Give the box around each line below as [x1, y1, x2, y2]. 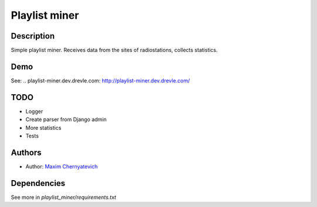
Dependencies [11, 178, 66, 188]
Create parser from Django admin [25, 116, 107, 123]
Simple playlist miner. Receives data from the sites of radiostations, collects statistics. [11, 47, 218, 54]
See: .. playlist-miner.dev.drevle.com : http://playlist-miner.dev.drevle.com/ [11, 77, 190, 84]
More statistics [25, 124, 62, 131]
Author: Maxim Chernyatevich [25, 163, 98, 170]
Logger [25, 108, 43, 115]
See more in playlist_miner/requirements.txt [11, 194, 117, 201]
